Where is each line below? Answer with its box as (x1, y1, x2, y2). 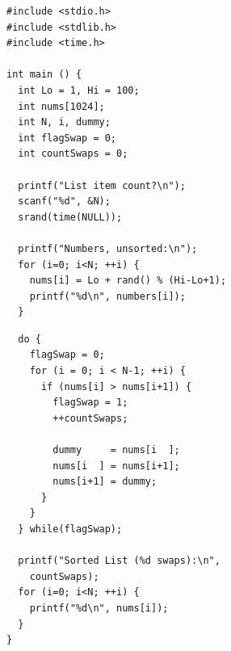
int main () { (6, 69, 82, 81)
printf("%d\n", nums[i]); (29, 602, 169, 614)
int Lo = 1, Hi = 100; (18, 84, 140, 96)
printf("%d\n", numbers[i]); (29, 290, 186, 302)
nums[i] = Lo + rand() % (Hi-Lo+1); (29, 275, 227, 287)
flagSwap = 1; (52, 397, 128, 409)
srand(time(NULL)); (18, 211, 123, 223)
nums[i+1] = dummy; (52, 476, 157, 488)
